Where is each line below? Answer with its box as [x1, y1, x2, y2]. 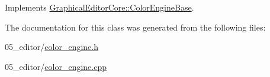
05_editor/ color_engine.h [5, 41, 98, 53]
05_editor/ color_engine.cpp [5, 60, 107, 72]
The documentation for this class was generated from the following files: [5, 21, 266, 33]
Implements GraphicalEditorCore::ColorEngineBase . [5, 1, 194, 13]
